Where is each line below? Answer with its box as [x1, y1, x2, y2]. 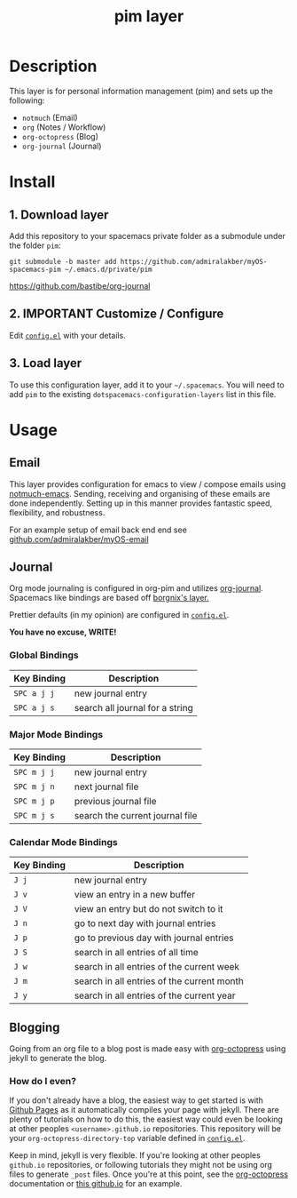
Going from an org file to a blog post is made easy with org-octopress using [9, 1043, 286, 1054]
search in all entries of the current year [74, 989, 237, 1002]
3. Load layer [9, 355, 82, 371]
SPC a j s [13, 702, 55, 713]
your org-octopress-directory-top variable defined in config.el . [9, 1133, 246, 1144]
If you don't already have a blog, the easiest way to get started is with [9, 1095, 264, 1106]
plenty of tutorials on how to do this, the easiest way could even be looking [9, 1114, 284, 1125]
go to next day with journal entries [74, 917, 216, 930]
